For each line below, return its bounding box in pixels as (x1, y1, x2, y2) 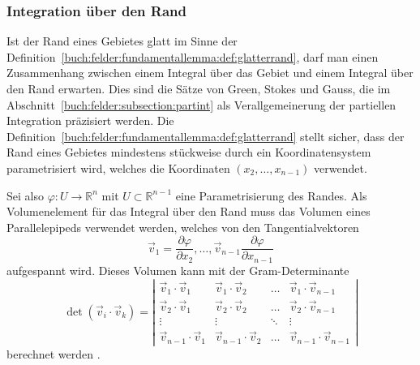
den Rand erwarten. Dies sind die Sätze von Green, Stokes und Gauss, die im (6, 80, 391, 97)
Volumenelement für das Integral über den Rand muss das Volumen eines (6, 203, 371, 220)
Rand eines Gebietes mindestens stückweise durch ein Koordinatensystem (6, 144, 371, 161)
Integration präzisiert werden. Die (6, 112, 174, 129)
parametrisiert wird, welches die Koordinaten (6, 159, 230, 176)
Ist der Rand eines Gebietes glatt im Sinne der (6, 32, 238, 49)
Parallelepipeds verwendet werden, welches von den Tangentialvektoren (6, 218, 359, 235)
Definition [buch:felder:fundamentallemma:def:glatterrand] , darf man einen (6, 48, 379, 65)
